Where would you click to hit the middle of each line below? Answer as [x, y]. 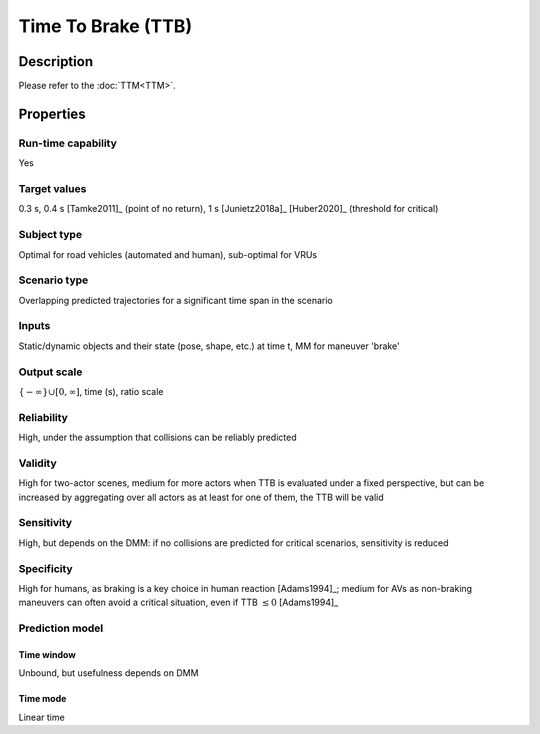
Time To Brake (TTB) [105, 26]
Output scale [50, 372]
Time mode [42, 699]
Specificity [46, 568]
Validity [37, 463]
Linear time [41, 717]
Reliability [43, 417]
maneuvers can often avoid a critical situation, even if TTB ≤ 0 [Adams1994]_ [178, 602]
